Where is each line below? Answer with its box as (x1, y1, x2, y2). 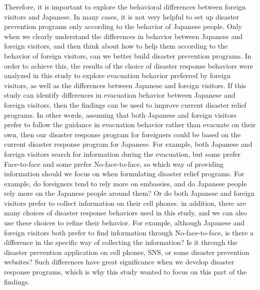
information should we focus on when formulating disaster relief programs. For (4, 168, 244, 179)
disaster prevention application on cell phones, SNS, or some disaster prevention (4, 246, 249, 257)
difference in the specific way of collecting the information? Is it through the (4, 237, 237, 247)
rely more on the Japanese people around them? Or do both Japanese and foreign (4, 188, 255, 198)
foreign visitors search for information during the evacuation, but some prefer (4, 148, 241, 159)
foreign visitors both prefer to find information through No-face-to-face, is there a (4, 227, 254, 237)
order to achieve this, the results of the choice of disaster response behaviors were (4, 60, 253, 71)
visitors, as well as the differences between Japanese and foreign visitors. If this (4, 80, 246, 90)
